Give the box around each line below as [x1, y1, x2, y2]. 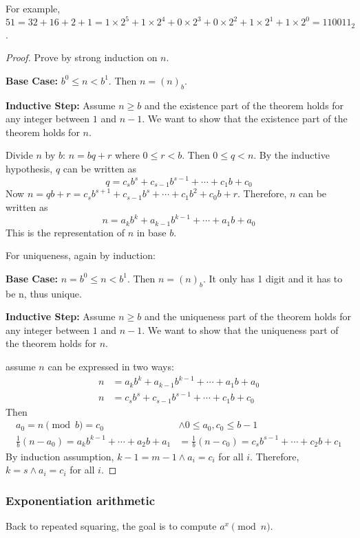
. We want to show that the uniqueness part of [142, 322, 339, 337]
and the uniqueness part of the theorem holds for [144, 309, 352, 324]
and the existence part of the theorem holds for [144, 98, 344, 112]
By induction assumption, [6, 449, 114, 463]
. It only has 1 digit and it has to [202, 271, 343, 285]
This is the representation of [6, 225, 125, 239]
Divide [6, 148, 33, 162]
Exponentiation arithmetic [6, 491, 156, 508]
